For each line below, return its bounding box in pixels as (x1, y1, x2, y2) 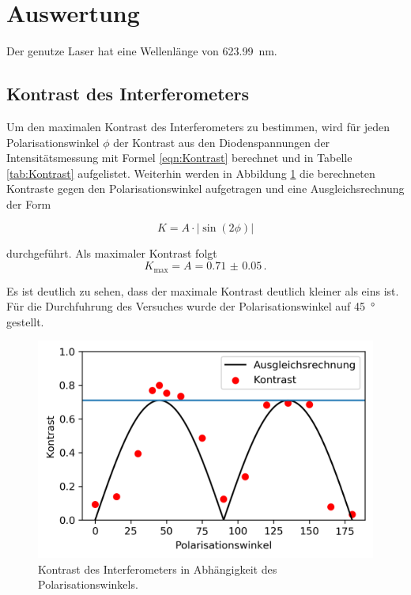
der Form (6, 195, 51, 212)
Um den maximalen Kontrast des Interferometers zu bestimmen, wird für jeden (6, 118, 390, 134)
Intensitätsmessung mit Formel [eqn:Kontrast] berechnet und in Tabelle (6, 149, 353, 166)
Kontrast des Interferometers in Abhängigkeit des (38, 560, 277, 577)
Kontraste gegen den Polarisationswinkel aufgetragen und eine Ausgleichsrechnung (6, 180, 405, 197)
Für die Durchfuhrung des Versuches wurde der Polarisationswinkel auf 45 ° (6, 298, 375, 314)
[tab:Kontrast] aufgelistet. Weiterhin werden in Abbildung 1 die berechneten (6, 164, 375, 181)
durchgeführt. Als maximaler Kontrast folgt (6, 245, 217, 262)
